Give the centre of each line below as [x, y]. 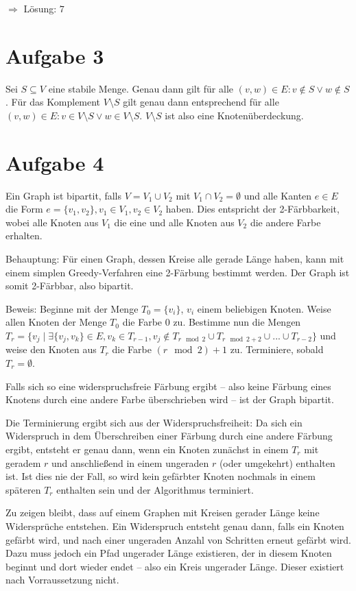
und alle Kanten [278, 195]
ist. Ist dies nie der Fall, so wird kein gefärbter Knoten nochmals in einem [161, 476]
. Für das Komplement [53, 102]
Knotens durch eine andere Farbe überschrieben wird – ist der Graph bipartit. [170, 399]
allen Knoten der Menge [56, 322]
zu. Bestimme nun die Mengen [237, 322]
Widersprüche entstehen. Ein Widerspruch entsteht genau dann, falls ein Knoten [175, 526]
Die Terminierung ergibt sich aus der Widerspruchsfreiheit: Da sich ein [154, 422]
